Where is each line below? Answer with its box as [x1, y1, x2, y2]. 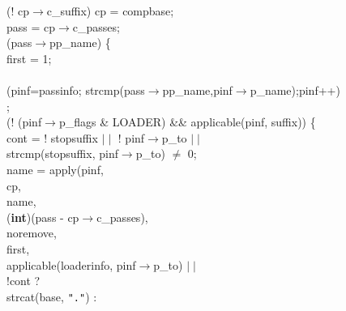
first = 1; [6, 49, 52, 66]
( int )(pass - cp [6, 208, 79, 225]
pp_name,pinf [162, 81, 233, 98]
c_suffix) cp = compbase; [46, 2, 174, 19]
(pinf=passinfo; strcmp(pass [6, 81, 145, 98]
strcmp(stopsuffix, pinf [6, 145, 118, 162]
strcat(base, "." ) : [6, 288, 97, 305]
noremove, [6, 224, 57, 241]
